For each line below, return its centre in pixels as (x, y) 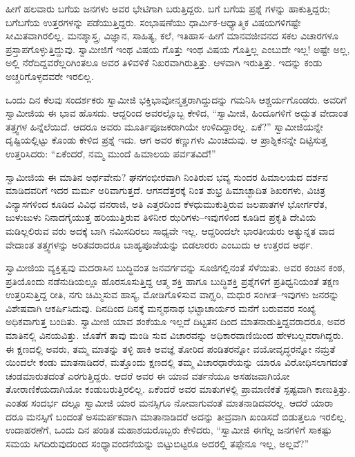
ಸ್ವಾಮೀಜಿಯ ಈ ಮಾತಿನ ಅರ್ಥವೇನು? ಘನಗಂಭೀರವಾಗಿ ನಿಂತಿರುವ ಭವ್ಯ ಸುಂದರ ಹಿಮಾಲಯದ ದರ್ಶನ (167, 176)
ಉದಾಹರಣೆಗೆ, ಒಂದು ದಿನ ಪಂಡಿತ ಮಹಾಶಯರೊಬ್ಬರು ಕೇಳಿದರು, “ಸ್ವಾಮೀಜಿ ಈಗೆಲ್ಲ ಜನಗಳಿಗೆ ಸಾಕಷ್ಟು (169, 430)
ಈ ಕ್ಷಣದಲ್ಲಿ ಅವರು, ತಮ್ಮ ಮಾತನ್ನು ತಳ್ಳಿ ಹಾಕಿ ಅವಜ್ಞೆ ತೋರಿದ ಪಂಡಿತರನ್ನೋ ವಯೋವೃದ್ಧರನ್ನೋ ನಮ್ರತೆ (171, 348)
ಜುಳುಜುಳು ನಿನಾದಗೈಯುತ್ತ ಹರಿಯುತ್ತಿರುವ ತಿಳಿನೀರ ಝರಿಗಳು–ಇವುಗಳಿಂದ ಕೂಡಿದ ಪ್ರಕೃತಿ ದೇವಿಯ (161, 217)
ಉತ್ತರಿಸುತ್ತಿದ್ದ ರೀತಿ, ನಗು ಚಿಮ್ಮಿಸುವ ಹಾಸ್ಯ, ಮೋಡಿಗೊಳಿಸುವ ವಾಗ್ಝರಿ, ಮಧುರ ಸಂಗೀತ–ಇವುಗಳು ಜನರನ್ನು (172, 294)
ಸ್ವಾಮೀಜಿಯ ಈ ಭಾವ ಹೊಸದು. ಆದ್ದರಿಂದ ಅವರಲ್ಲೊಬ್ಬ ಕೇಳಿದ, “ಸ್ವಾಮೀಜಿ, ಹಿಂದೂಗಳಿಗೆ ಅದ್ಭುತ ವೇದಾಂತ (177, 113)
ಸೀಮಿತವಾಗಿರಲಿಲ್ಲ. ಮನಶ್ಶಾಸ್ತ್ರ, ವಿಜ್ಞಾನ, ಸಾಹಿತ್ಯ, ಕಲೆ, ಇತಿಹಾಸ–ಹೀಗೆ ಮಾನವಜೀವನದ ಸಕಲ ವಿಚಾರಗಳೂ (172, 36)
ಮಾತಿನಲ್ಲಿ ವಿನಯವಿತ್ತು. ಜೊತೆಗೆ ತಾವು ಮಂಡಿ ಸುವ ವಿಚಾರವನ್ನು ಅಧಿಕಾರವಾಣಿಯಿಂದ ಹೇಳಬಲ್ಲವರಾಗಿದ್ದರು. (175, 335)
